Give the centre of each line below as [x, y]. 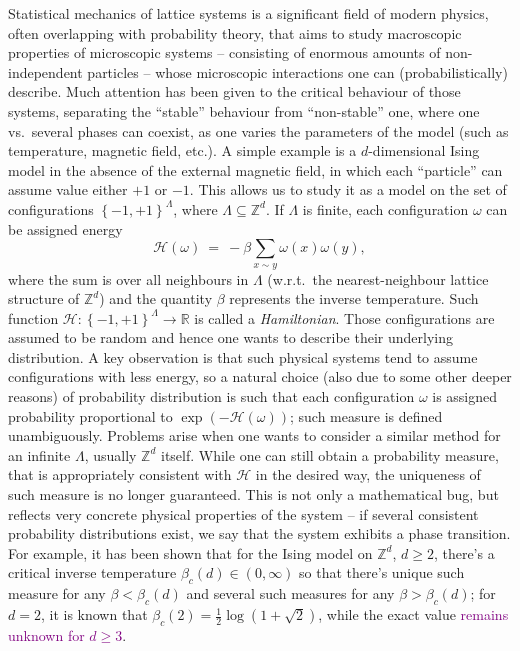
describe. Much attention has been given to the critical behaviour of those [234, 91]
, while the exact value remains [413, 614]
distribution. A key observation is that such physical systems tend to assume [243, 356]
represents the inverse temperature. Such [354, 298]
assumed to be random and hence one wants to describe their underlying [230, 337]
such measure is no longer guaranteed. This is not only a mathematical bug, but [253, 494]
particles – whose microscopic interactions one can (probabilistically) [297, 71]
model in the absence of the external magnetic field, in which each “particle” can [255, 169]
